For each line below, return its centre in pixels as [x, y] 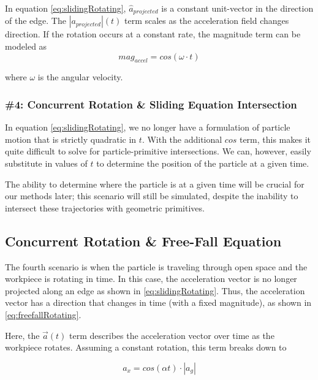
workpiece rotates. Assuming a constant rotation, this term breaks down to [146, 347]
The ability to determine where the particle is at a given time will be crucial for [155, 184]
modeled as [26, 46]
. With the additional [182, 139]
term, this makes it [275, 139]
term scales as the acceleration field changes [206, 21]
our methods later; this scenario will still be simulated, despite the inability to [152, 196]
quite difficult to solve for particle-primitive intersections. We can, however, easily [158, 151]
